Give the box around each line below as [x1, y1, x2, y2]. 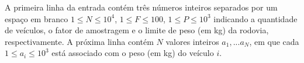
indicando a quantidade [213, 12, 298, 24]
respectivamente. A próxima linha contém [5, 35, 154, 47]
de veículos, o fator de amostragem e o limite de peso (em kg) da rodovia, [5, 24, 269, 36]
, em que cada [249, 35, 299, 47]
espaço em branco [5, 12, 68, 24]
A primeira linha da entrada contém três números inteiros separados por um [5, 1, 278, 13]
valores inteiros [165, 35, 219, 47]
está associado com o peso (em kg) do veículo [51, 47, 214, 59]
